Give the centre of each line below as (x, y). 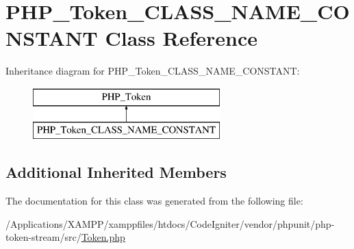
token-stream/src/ (43, 237)
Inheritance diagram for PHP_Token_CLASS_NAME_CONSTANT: (153, 71)
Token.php (103, 237)
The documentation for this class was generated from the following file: (154, 201)
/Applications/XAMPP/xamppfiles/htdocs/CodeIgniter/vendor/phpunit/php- (170, 223)
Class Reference (181, 38)
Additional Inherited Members (116, 172)
